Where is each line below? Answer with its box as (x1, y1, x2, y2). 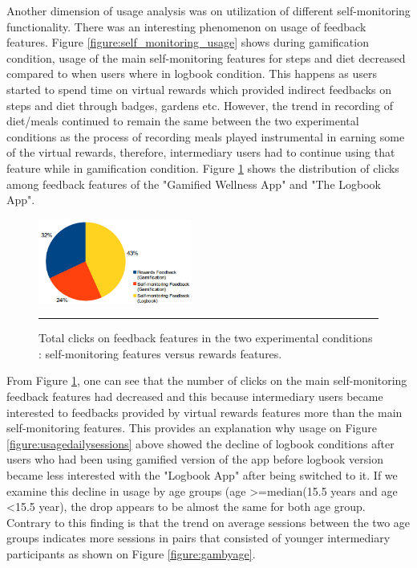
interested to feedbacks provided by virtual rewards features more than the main (6, 403, 403, 420)
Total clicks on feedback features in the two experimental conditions (38, 329, 373, 346)
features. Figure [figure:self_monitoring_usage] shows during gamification (6, 34, 369, 51)
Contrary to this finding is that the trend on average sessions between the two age (6, 513, 411, 530)
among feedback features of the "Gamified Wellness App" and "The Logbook (6, 175, 381, 192)
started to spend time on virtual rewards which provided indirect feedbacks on (6, 80, 392, 97)
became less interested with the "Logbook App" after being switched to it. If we (6, 467, 398, 483)
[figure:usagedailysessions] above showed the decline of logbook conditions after (6, 435, 395, 452)
